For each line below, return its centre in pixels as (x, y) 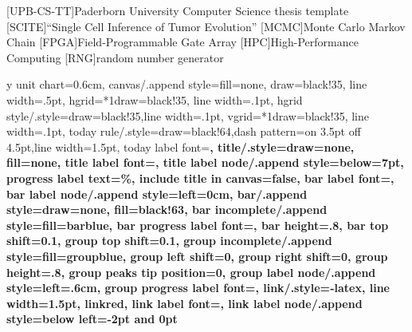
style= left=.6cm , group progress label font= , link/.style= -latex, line (198, 288)
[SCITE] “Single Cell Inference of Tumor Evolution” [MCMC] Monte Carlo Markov (206, 26)
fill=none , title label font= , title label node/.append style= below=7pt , (205, 162)
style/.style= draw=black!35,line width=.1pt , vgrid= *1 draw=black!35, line (188, 115)
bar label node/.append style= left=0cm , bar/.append (157, 194)
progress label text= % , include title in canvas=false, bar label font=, (200, 178)
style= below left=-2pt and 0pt (92, 319)
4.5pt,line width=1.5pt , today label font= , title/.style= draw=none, (180, 146)
